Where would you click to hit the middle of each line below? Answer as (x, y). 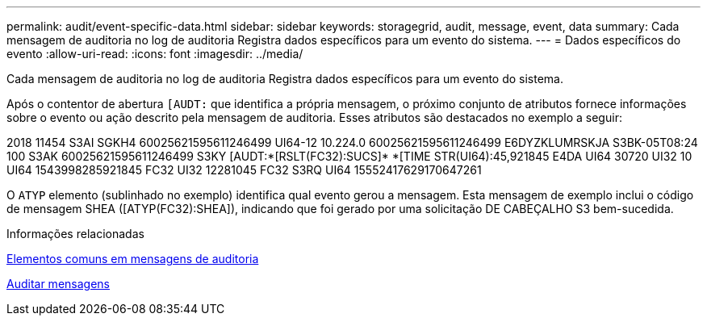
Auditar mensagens (58, 284)
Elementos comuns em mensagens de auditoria (133, 259)
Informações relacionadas (75, 234)
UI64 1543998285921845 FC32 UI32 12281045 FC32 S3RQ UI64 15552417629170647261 (244, 170)
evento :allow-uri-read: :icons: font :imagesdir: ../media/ (155, 54)
